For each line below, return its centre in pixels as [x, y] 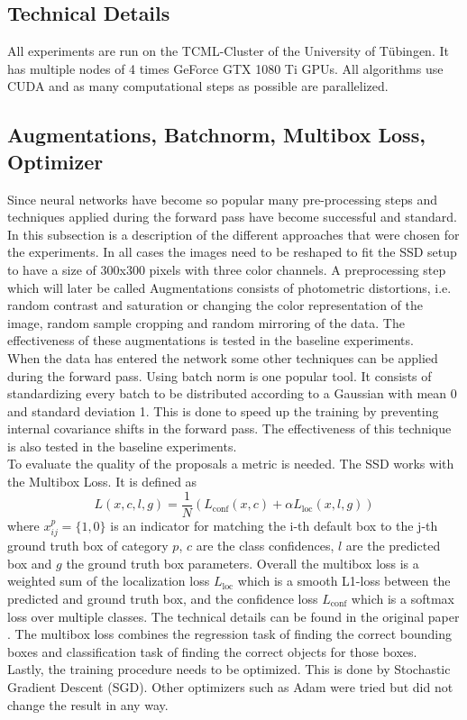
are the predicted [393, 546]
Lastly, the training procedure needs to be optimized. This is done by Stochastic [229, 669]
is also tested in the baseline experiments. [122, 446]
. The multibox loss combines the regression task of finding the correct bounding [229, 634]
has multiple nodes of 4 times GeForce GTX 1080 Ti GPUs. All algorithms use [225, 68]
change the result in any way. [88, 704]
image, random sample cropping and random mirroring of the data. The [206, 322]
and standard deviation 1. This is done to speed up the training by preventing [223, 410]
